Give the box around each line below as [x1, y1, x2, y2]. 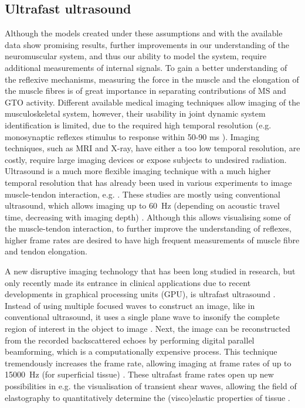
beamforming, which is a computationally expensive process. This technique [5, 345, 277, 358]
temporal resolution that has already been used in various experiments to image [5, 176, 292, 188]
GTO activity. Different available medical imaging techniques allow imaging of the [5, 96, 300, 108]
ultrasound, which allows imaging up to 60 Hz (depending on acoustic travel [5, 199, 280, 212]
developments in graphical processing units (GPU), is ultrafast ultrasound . [5, 288, 276, 300]
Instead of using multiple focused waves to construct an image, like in [5, 299, 255, 311]
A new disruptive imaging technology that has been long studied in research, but [5, 265, 296, 277]
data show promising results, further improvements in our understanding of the [5, 38, 289, 50]
